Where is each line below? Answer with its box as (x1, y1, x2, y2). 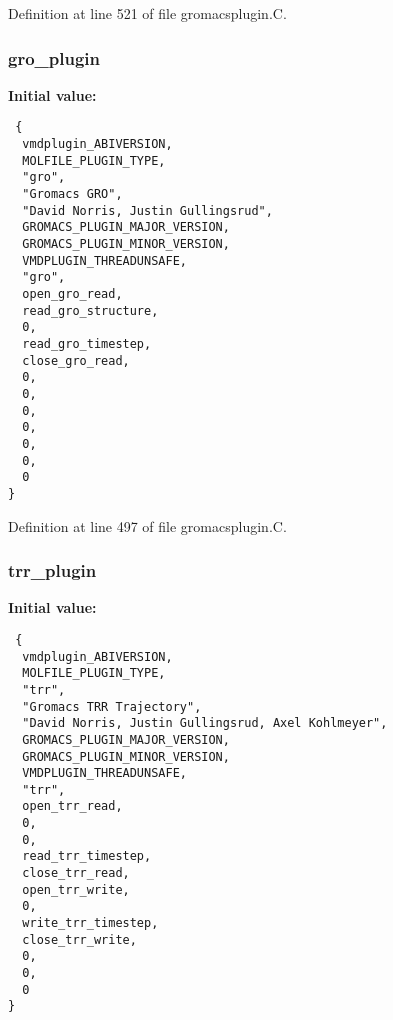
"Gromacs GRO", (22, 187, 123, 202)
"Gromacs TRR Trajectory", (22, 699, 202, 714)
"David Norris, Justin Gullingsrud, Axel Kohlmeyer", (22, 716, 388, 731)
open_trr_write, (22, 882, 130, 897)
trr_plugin (8, 558, 97, 583)
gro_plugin (8, 45, 100, 70)
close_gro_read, (22, 353, 130, 368)
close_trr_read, (22, 866, 130, 881)
